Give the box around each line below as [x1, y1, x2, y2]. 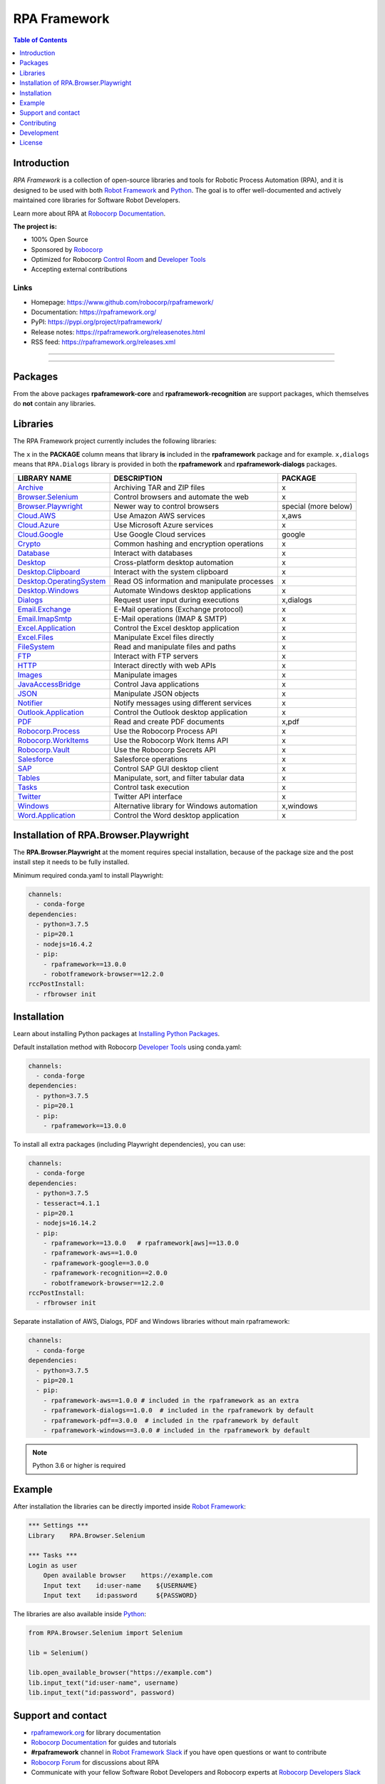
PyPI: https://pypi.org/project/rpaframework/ [31, 318, 163, 326]
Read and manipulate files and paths [113, 642, 237, 652]
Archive [17, 482, 44, 492]
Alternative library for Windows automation [113, 801, 258, 811]
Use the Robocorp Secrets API [113, 744, 216, 754]
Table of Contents [13, 36, 68, 44]
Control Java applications [113, 679, 200, 689]
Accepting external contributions [31, 265, 128, 274]
